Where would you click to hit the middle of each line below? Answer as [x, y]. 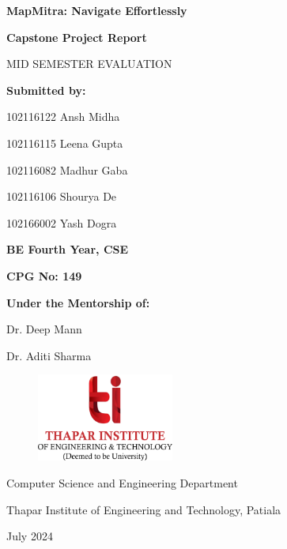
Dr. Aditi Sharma [49, 355]
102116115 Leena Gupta [65, 143]
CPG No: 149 [44, 275]
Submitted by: [46, 90]
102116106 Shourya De [62, 196]
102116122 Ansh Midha [63, 117]
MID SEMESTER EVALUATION [89, 64]
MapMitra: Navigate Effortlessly [97, 10]
